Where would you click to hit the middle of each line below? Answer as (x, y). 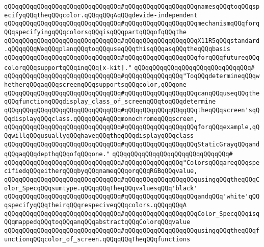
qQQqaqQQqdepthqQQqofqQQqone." (57, 154)
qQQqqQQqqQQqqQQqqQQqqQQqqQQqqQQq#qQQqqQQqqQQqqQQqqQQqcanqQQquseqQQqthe (132, 93)
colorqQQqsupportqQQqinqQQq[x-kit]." (68, 68)
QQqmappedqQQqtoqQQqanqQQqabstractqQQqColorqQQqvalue (97, 222)
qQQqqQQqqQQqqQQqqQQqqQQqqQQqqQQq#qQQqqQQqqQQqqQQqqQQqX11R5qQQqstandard (132, 41)
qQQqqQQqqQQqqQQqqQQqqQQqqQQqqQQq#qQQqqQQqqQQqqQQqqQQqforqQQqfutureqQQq (132, 57)
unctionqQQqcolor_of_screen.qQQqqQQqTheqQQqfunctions (97, 239)
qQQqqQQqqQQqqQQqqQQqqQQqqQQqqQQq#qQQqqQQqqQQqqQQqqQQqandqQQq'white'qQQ (132, 197)
